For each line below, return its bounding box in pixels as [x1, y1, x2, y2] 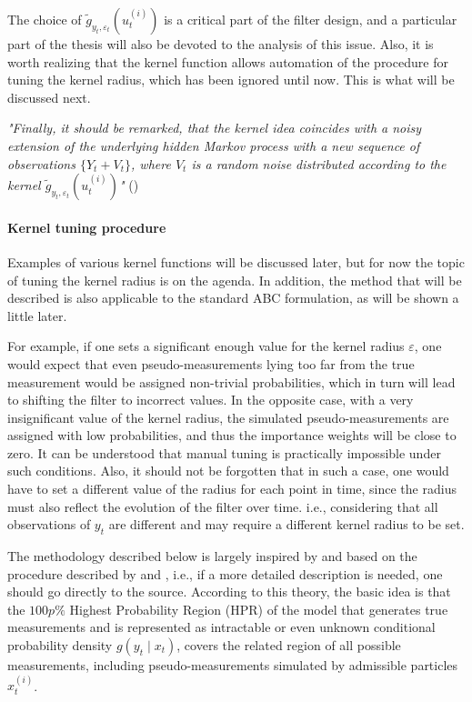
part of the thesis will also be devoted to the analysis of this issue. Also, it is [7, 35, 434, 53]
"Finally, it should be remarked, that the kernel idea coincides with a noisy [7, 118, 422, 137]
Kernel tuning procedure [7, 217, 166, 236]
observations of [7, 515, 91, 534]
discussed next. [7, 87, 91, 106]
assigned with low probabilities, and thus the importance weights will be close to [7, 426, 457, 445]
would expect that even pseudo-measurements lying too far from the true [7, 354, 415, 373]
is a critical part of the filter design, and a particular [164, 10, 457, 28]
